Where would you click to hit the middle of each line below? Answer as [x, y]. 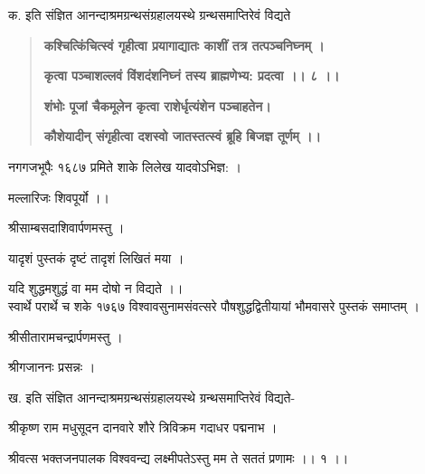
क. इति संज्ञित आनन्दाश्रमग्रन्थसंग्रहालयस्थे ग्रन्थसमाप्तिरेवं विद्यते [150, 14]
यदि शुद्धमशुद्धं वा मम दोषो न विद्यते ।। [96, 288]
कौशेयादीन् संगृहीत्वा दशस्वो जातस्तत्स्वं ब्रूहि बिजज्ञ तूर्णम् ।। [182, 136]
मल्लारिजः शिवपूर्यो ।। [59, 197]
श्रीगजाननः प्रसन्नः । [52, 367]
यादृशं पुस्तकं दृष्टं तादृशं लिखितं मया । [96, 257]
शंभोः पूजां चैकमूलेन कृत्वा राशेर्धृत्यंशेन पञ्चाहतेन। [157, 105]
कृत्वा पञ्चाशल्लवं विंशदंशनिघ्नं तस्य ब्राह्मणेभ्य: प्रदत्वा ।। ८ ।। [192, 76]
